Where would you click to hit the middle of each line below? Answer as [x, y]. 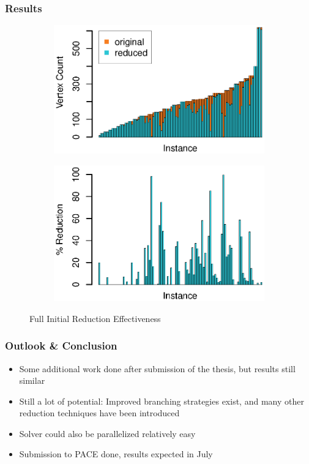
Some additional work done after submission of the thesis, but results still [157, 368]
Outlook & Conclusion [61, 346]
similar [32, 380]
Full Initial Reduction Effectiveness [95, 318]
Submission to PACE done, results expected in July [116, 454]
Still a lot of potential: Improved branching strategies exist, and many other [162, 401]
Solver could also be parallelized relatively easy [107, 433]
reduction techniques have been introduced [99, 413]
